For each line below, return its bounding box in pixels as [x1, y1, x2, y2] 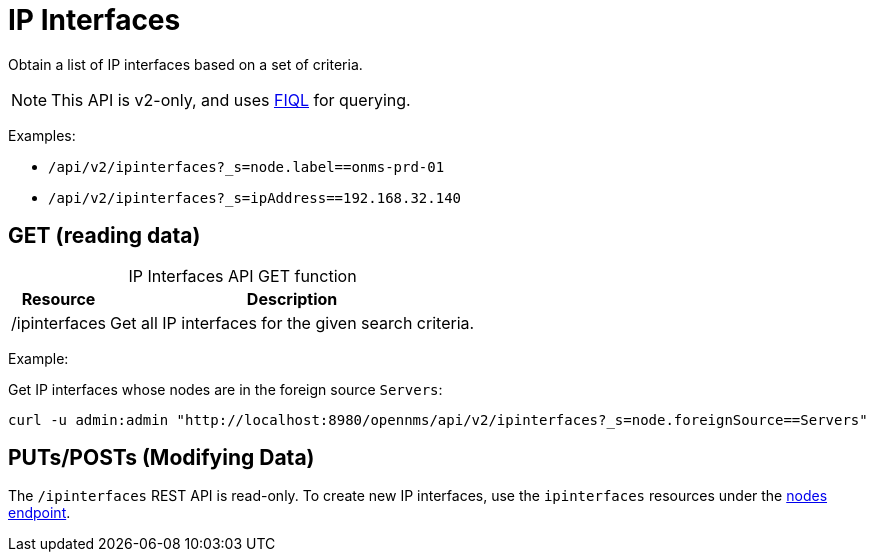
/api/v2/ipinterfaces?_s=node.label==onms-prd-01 [48, 158, 445, 175]
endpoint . [8, 504, 71, 522]
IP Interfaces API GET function [128, 265, 357, 286]
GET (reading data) [8, 223, 201, 249]
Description [246, 288, 338, 309]
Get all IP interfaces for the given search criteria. [110, 312, 475, 333]
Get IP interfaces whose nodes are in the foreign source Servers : [8, 380, 443, 398]
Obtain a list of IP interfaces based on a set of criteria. [8, 55, 363, 73]
